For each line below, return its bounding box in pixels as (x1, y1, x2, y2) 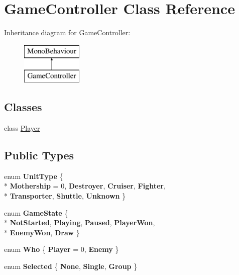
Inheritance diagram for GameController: (4, 27, 131, 38)
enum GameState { (4, 207, 68, 218)
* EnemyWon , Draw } (4, 227, 80, 237)
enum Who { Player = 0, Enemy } (4, 244, 119, 254)
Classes (4, 99, 42, 115)
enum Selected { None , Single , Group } (4, 261, 138, 271)
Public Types (4, 147, 74, 163)
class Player (4, 123, 40, 133)
